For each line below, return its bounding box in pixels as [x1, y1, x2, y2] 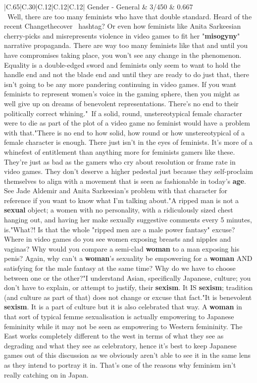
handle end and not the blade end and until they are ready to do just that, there [4, 69, 249, 80]
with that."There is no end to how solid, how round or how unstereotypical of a [4, 127, 245, 137]
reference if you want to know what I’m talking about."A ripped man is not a [4, 195, 239, 205]
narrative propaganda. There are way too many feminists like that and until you [4, 40, 248, 50]
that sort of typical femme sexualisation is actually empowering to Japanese [4, 311, 234, 321]
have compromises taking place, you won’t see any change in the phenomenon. [4, 49, 242, 60]
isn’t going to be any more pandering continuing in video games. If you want [4, 79, 237, 89]
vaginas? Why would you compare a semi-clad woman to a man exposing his [4, 243, 240, 254]
